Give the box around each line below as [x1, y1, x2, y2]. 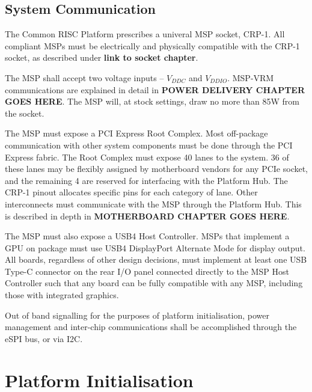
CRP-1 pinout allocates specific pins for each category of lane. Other [5, 186, 258, 198]
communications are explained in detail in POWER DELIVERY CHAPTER [5, 83, 305, 96]
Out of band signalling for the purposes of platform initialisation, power [5, 308, 269, 321]
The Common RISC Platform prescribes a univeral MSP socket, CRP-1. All [5, 28, 285, 40]
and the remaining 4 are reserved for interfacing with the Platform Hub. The [5, 174, 288, 186]
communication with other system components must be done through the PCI [5, 138, 293, 151]
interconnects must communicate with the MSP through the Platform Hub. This [5, 197, 302, 210]
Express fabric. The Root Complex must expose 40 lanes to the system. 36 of [5, 150, 289, 163]
